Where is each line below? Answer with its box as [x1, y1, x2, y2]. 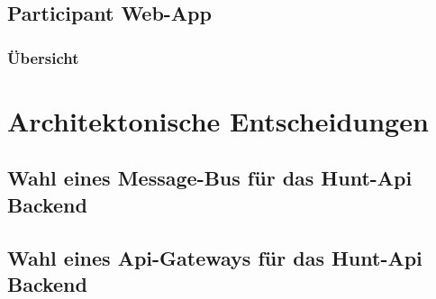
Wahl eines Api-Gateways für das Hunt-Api [7, 243, 422, 271]
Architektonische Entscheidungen [7, 102, 429, 139]
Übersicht [7, 46, 79, 68]
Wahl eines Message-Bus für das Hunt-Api [7, 164, 413, 192]
